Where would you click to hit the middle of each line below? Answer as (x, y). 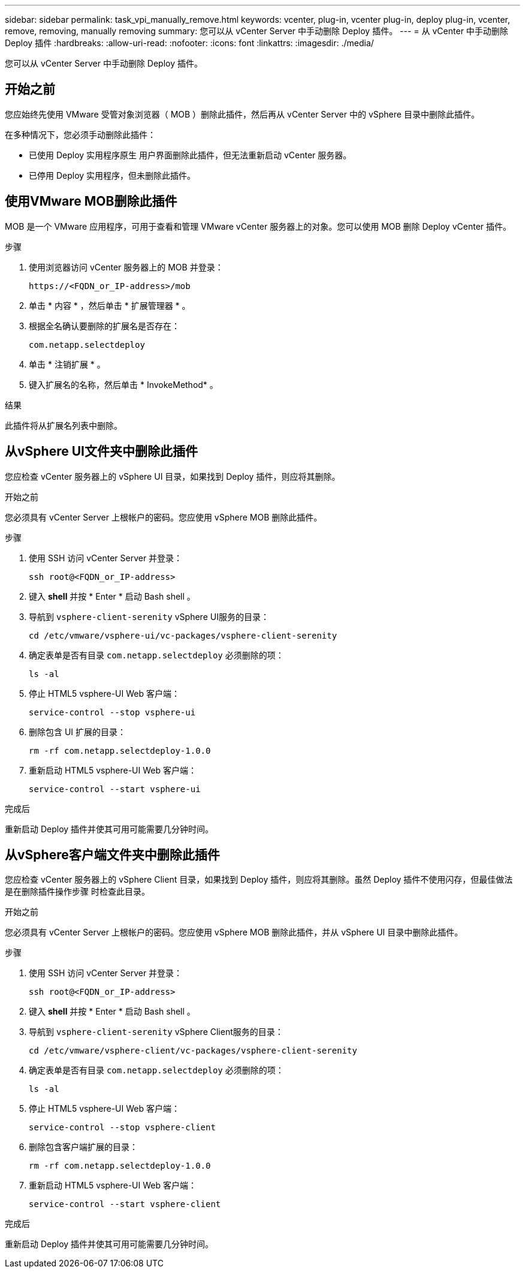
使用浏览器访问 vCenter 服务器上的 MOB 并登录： (126, 267)
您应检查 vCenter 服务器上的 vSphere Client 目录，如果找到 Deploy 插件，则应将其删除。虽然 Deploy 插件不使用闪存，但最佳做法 (259, 880)
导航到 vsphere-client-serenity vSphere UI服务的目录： (149, 616)
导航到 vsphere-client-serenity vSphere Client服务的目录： (156, 1032)
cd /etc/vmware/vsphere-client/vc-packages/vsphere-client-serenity (193, 1051)
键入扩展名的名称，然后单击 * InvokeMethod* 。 (123, 384)
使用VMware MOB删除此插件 (91, 201)
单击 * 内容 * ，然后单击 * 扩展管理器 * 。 (110, 305)
